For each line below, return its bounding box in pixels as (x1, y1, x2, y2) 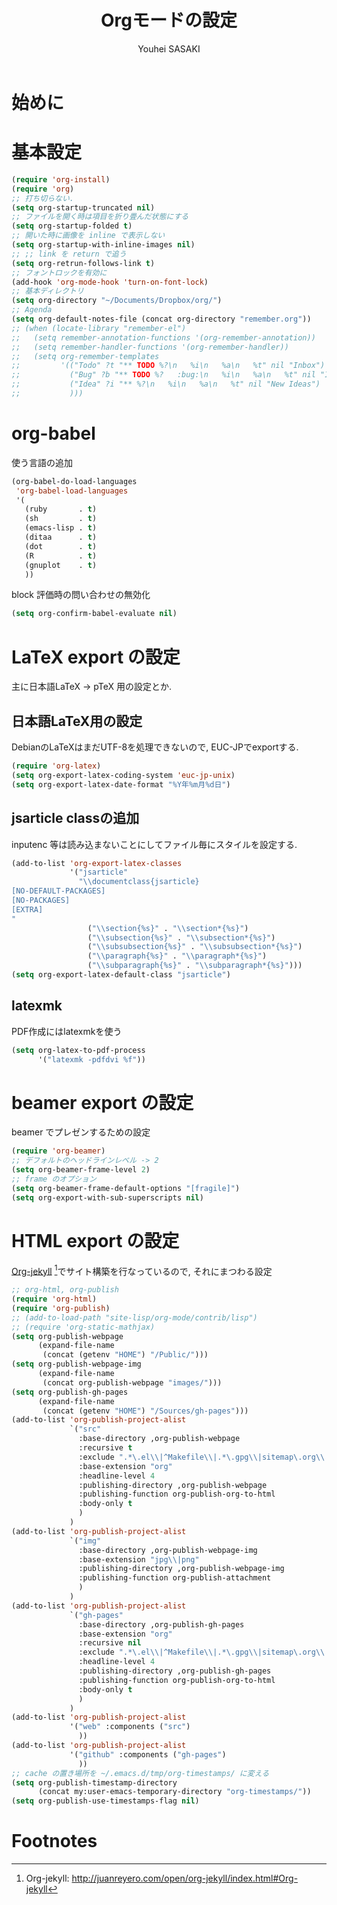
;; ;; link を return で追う (11, 249, 127, 259)
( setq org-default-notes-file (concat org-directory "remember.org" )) (11, 314, 312, 324)
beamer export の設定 (11, 1091, 194, 1114)
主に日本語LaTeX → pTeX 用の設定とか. (11, 681, 173, 693)
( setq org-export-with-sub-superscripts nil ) (11, 1192, 204, 1203)
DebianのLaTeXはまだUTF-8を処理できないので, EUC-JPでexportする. (11, 741, 299, 753)
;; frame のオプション (11, 1174, 97, 1184)
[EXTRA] (11, 904, 44, 915)
